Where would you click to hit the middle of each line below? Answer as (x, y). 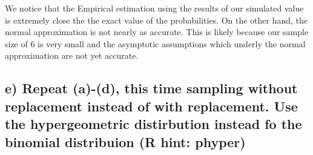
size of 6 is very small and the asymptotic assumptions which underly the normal (155, 43)
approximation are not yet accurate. (72, 55)
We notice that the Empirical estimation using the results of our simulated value (154, 8)
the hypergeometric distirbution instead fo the (153, 124)
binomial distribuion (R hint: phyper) (125, 141)
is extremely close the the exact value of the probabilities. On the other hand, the (156, 20)
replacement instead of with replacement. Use (151, 106)
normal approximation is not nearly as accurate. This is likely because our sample (157, 32)
